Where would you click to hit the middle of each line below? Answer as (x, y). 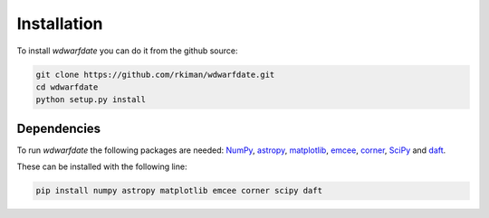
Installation (60, 24)
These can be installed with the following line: (102, 166)
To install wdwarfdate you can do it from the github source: (127, 51)
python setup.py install (91, 100)
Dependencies (59, 128)
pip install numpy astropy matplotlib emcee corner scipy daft (179, 191)
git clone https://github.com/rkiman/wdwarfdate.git (155, 74)
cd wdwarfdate (67, 87)
